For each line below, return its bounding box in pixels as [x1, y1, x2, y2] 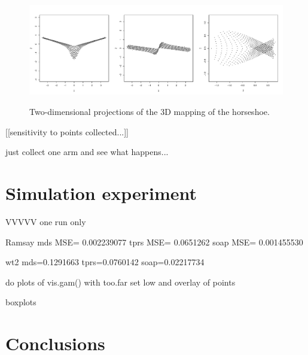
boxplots [5, 296, 36, 308]
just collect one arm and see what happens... [5, 145, 169, 158]
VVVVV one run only [5, 215, 86, 227]
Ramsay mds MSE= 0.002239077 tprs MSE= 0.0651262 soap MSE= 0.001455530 [5, 235, 303, 248]
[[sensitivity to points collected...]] [5, 125, 129, 138]
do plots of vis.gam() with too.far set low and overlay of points [5, 275, 236, 288]
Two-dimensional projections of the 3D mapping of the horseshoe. [29, 105, 270, 118]
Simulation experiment [5, 181, 197, 205]
